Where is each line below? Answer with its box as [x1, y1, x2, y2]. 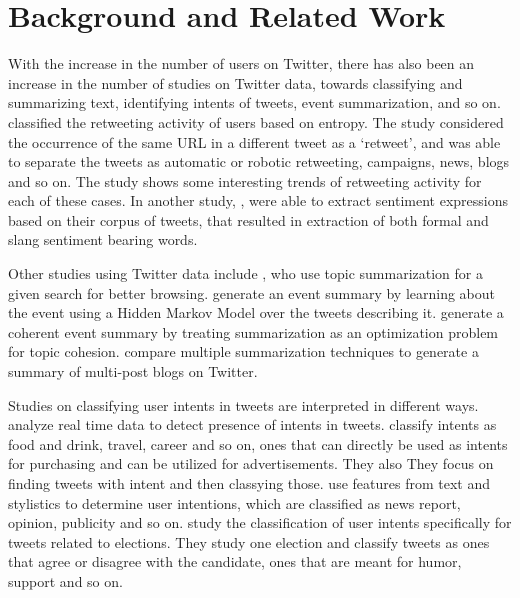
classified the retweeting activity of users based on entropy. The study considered [8, 111, 504, 132]
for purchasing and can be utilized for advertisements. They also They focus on [8, 453, 494, 474]
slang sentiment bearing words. [8, 229, 198, 250]
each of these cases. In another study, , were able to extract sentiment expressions [8, 190, 509, 211]
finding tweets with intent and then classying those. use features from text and [8, 473, 490, 493]
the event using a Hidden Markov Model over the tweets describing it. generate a [8, 302, 504, 323]
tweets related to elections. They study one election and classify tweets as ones [8, 531, 490, 552]
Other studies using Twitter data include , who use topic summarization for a [8, 263, 483, 284]
